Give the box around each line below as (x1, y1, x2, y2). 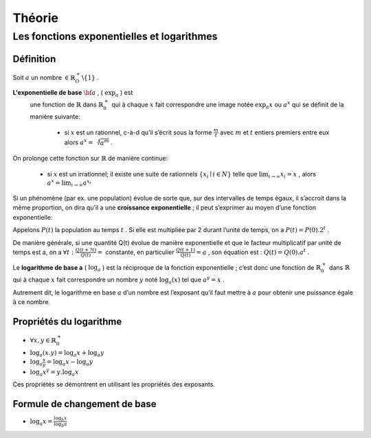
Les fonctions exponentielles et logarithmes (12, 30, 218, 43)
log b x (54, 415, 67, 422)
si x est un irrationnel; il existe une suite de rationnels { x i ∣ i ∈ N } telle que (47, 170, 258, 180)
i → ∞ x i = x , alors (268, 170, 316, 180)
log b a (54, 421, 68, 428)
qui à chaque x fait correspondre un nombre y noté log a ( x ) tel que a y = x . (12, 275, 225, 286)
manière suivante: (30, 113, 80, 121)
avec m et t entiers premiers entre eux (220, 128, 330, 137)
